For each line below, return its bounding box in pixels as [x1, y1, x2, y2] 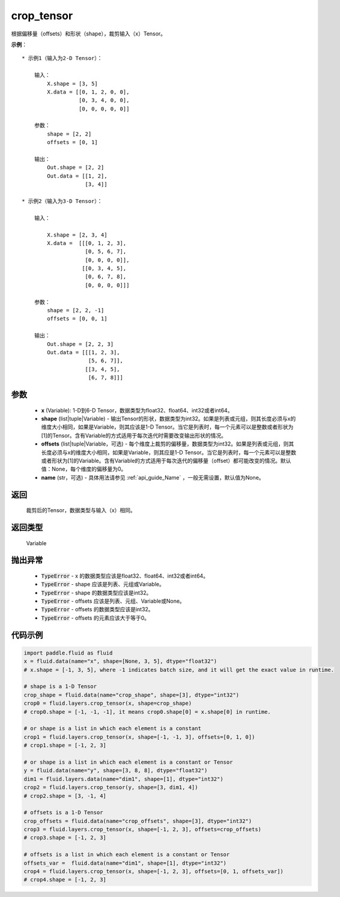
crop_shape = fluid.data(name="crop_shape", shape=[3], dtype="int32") [23, 691, 240, 698]
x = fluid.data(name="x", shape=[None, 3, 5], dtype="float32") [23, 658, 217, 665]
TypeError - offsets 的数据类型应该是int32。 [41, 606, 154, 613]
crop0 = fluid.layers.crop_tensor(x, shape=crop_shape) [23, 700, 192, 707]
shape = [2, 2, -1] [47, 307, 105, 314]
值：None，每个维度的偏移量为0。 [41, 465, 127, 473]
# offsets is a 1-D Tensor [23, 809, 103, 816]
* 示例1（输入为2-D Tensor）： [22, 55, 103, 62]
